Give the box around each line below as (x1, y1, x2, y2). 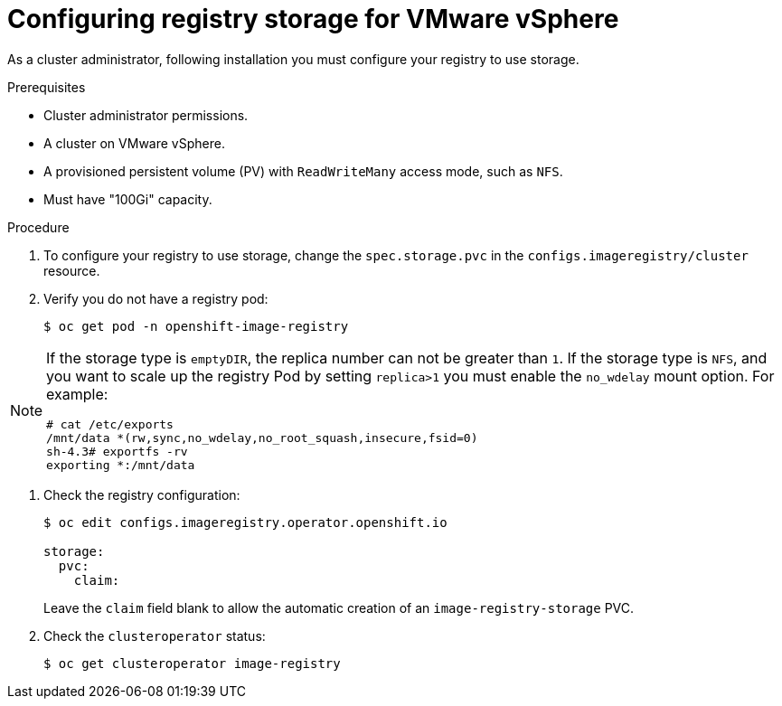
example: (46, 384, 108, 403)
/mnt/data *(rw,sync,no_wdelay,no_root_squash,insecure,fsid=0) (46, 430, 478, 445)
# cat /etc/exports (46, 417, 174, 431)
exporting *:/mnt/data (46, 457, 195, 472)
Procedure (7, 219, 70, 235)
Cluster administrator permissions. (43, 107, 249, 123)
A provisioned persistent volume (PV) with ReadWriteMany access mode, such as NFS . (43, 163, 563, 179)
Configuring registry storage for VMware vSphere (7, 4, 619, 34)
